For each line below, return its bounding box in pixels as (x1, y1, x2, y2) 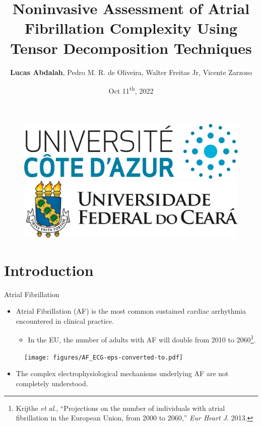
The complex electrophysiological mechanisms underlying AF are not (16, 368, 229, 379)
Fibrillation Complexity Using (24, 18, 238, 38)
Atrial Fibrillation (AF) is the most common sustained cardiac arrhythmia (16, 306, 246, 316)
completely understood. (16, 378, 88, 388)
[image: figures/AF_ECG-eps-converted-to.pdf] (24, 353, 183, 361)
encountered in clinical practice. (16, 315, 114, 326)
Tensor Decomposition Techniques (10, 37, 252, 58)
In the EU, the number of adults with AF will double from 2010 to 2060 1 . (28, 333, 256, 345)
